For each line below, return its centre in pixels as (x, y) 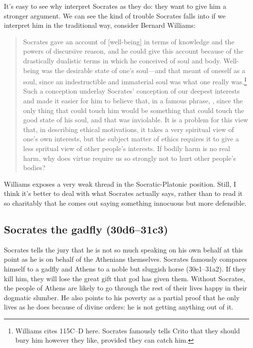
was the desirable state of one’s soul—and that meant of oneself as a (144, 70)
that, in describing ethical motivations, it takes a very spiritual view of (128, 129)
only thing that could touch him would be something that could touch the (134, 110)
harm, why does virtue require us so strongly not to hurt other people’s (129, 158)
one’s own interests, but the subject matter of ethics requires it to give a (131, 139)
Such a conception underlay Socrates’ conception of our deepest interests (131, 91)
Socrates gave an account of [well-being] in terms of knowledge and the (129, 41)
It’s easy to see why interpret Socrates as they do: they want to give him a (115, 6)
